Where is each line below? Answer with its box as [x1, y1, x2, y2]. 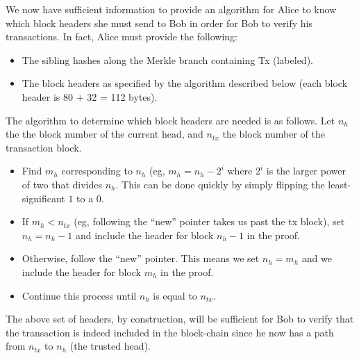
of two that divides [22, 177, 102, 191]
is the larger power [266, 163, 346, 178]
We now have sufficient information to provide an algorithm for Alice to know [6, 2, 337, 16]
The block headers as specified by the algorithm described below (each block [22, 76, 348, 90]
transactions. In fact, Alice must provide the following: [6, 29, 237, 44]
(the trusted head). [69, 339, 151, 353]
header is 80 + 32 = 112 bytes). [22, 89, 158, 104]
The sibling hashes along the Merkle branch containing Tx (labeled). [22, 52, 313, 67]
